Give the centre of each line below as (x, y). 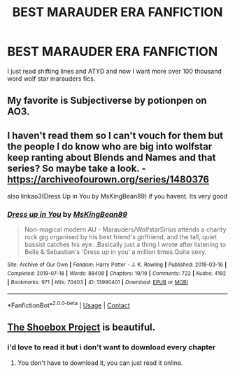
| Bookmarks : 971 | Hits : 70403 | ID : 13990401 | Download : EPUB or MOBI (98, 282)
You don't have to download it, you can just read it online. (100, 363)
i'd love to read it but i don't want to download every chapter (112, 347)
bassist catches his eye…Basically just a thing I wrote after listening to (125, 245)
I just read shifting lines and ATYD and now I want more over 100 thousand (115, 71)
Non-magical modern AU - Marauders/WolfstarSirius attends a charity (125, 229)
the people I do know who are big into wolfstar (110, 146)
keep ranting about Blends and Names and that (112, 158)
